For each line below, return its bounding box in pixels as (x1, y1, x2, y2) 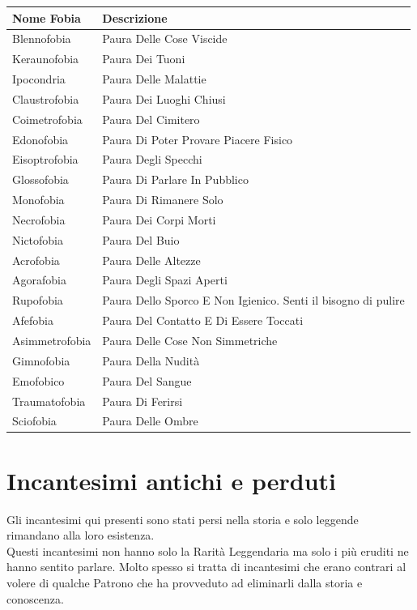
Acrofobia (12, 251, 60, 268)
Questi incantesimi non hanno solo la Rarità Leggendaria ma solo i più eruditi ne (6, 542, 409, 559)
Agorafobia (12, 271, 66, 288)
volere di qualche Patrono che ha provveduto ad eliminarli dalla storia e (6, 574, 363, 591)
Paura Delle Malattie (102, 70, 206, 87)
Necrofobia (12, 211, 66, 228)
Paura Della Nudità (102, 352, 200, 369)
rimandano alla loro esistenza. (6, 527, 155, 544)
